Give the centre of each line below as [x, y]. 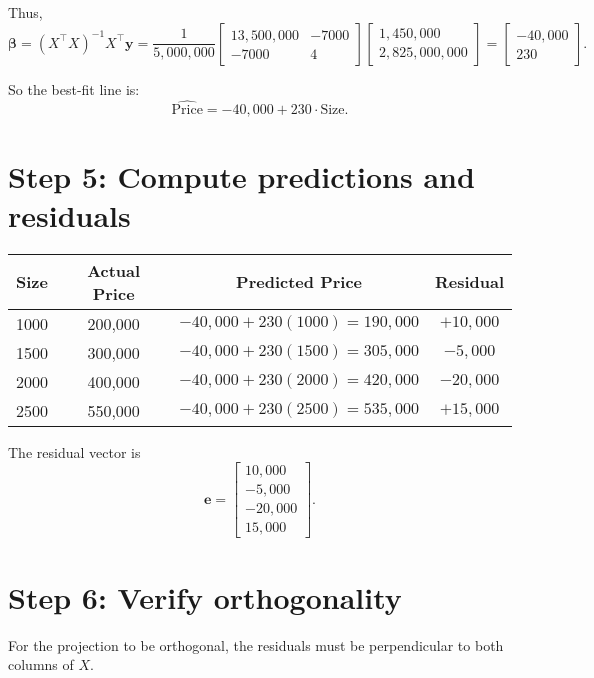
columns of [41, 664]
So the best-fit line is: [74, 88]
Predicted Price [299, 282]
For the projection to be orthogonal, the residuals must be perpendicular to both [256, 644]
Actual [114, 270]
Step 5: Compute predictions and [241, 175]
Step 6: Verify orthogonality [205, 596]
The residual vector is [74, 451]
